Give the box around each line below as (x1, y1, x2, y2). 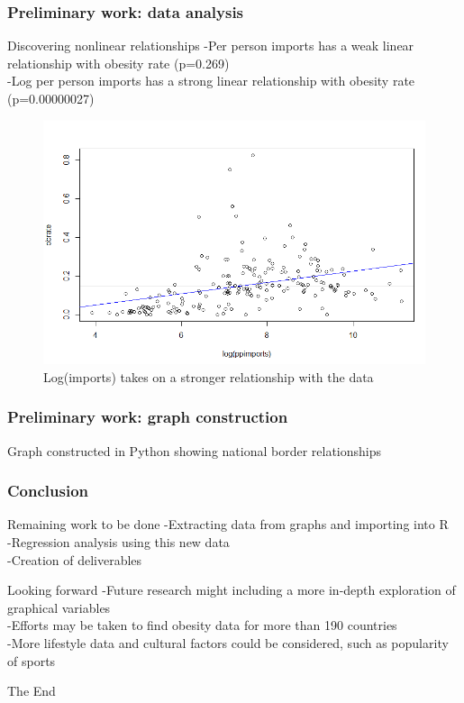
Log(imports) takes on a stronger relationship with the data (43, 367, 374, 386)
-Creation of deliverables (7, 550, 142, 569)
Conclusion (7, 479, 88, 502)
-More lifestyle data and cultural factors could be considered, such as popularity (7, 634, 449, 652)
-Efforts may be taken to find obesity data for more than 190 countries (7, 616, 397, 635)
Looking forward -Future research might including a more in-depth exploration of (7, 580, 456, 599)
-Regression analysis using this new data (7, 533, 230, 552)
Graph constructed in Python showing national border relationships (7, 441, 382, 460)
